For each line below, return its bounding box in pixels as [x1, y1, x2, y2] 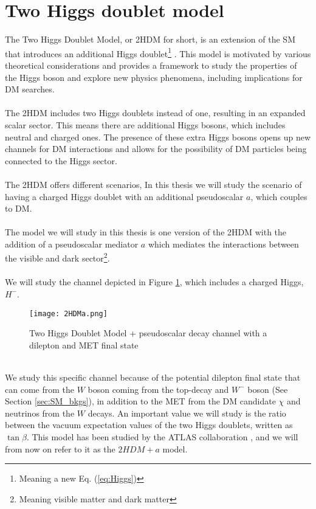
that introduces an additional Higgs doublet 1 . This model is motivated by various [5, 45, 311, 60]
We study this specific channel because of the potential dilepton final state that [5, 370, 301, 383]
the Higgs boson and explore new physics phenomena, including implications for [5, 71, 303, 83]
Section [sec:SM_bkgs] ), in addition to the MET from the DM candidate [5, 395, 276, 407]
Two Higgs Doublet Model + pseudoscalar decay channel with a [29, 327, 267, 339]
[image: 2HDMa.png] [29, 309, 108, 318]
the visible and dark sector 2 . [5, 250, 110, 265]
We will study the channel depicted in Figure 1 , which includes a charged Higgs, [5, 275, 304, 288]
